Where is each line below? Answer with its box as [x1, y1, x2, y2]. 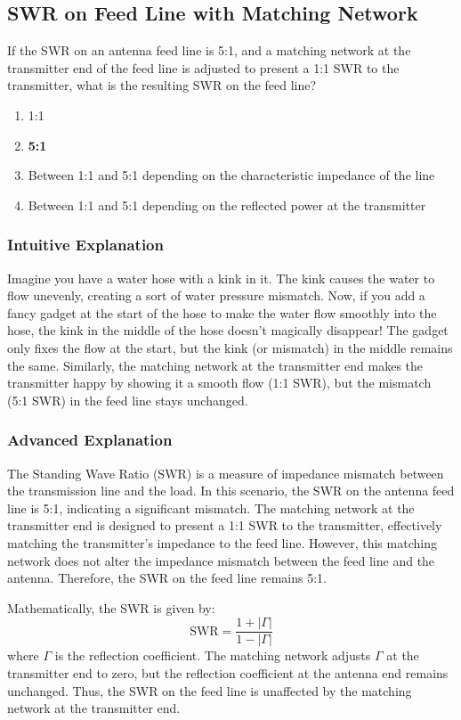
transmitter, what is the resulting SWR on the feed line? [7, 76, 317, 94]
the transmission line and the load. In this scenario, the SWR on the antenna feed [7, 481, 455, 500]
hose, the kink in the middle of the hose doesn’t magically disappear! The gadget [7, 321, 449, 340]
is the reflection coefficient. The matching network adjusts [54, 646, 371, 665]
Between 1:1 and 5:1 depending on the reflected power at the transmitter [28, 195, 426, 214]
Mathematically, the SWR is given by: [7, 598, 215, 617]
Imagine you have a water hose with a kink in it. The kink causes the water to [7, 268, 435, 287]
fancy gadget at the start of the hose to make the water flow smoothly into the [7, 303, 437, 322]
